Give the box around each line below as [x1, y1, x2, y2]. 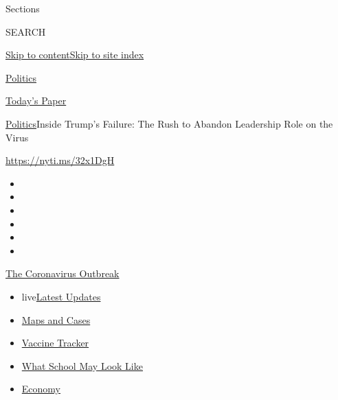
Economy [21, 381, 60, 396]
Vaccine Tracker [21, 336, 89, 350]
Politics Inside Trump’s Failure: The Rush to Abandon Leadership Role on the [5, 116, 333, 130]
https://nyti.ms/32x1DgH [5, 153, 115, 167]
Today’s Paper [5, 93, 67, 108]
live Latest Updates [21, 289, 101, 303]
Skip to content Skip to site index [5, 47, 144, 62]
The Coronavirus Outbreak [5, 266, 120, 281]
